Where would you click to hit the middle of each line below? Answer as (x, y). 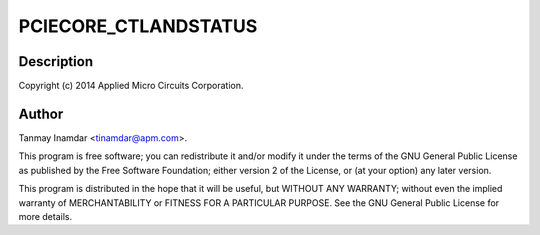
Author (41, 113)
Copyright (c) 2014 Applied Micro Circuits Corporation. (131, 86)
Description (56, 61)
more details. (45, 216)
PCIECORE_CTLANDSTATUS (138, 26)
